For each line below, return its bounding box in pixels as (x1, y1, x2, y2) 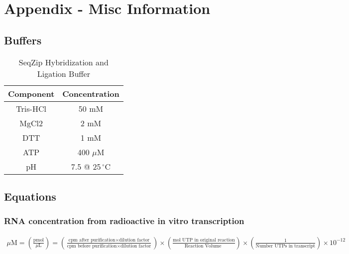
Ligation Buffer (37, 67, 90, 79)
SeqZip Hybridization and (18, 56, 109, 68)
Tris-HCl (16, 102, 46, 114)
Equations (4, 188, 56, 204)
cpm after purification (68, 238, 116, 243)
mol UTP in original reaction (173, 238, 235, 243)
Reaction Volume (184, 243, 222, 249)
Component (8, 87, 55, 99)
